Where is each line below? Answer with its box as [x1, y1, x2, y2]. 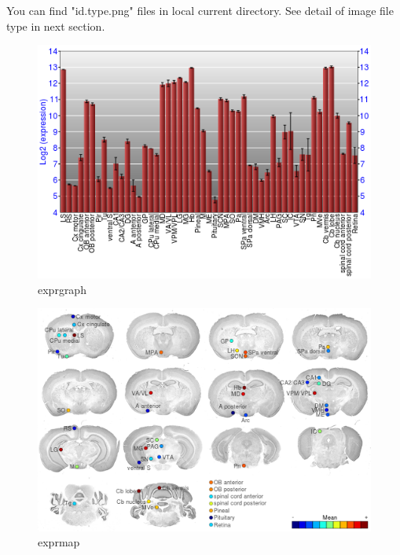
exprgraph [38, 281, 86, 297]
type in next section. [6, 17, 105, 34]
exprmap [38, 534, 80, 550]
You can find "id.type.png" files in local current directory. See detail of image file [6, 2, 394, 18]
